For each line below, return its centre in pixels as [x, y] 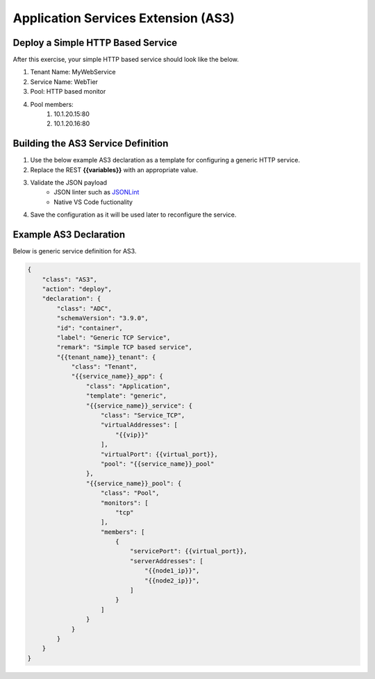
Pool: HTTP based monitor [68, 92]
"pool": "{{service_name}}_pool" [158, 464]
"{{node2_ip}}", [172, 580]
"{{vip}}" [132, 435]
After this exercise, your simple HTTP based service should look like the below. [126, 60]
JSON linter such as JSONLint [97, 192]
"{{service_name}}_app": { [117, 376]
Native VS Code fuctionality [93, 202]
